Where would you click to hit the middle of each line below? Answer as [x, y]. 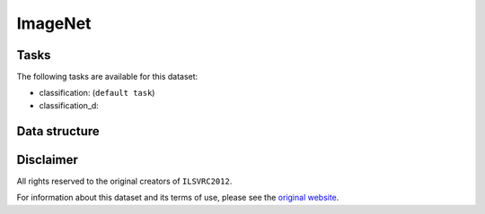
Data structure [58, 131]
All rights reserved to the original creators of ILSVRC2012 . [124, 181]
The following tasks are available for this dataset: [107, 77]
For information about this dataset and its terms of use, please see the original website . [178, 198]
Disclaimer [47, 160]
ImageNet [54, 23]
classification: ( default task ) [97, 93]
